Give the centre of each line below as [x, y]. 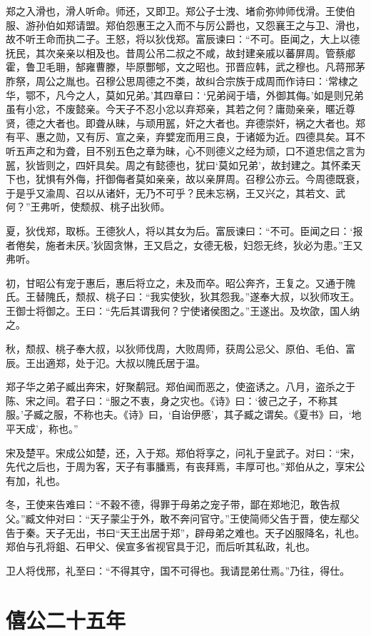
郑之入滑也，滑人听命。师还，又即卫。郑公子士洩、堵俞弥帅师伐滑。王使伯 [181, 11]
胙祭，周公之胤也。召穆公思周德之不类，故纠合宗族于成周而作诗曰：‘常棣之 [182, 80]
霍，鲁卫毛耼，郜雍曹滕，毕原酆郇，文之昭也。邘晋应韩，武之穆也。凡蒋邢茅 [185, 67]
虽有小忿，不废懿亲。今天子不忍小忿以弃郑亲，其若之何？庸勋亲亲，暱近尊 [181, 109]
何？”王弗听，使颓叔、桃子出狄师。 [88, 207]
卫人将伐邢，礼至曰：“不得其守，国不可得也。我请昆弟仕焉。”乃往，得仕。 [178, 570]
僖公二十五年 [66, 619]
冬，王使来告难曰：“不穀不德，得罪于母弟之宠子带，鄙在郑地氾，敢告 [168, 504]
